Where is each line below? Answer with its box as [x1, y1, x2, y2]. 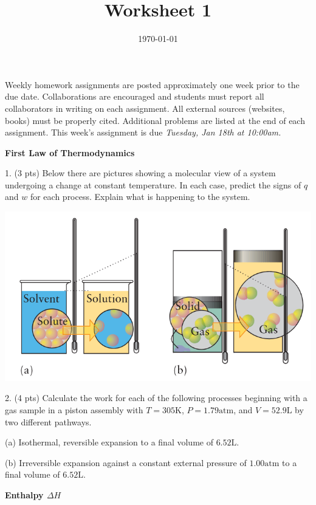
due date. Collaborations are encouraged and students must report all [5, 90, 264, 103]
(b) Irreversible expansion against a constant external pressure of [5, 456, 247, 469]
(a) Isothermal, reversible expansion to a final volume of [5, 436, 213, 448]
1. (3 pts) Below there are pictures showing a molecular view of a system [5, 167, 276, 179]
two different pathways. [5, 415, 92, 428]
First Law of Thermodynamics [5, 146, 135, 159]
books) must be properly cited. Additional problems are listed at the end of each [5, 114, 305, 126]
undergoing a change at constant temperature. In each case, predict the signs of [5, 178, 301, 191]
